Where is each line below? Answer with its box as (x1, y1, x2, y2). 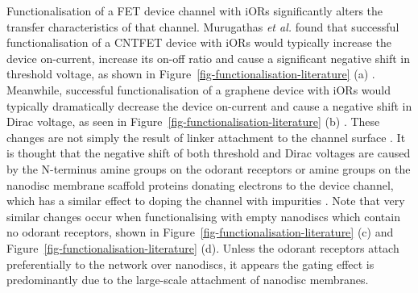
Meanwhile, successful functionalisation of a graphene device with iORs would (6, 81, 391, 98)
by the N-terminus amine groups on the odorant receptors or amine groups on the (6, 160, 411, 177)
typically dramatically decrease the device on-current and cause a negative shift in (6, 97, 412, 114)
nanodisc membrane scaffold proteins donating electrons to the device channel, (6, 176, 394, 193)
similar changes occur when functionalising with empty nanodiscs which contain (6, 207, 400, 224)
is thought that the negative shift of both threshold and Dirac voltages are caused (6, 144, 411, 161)
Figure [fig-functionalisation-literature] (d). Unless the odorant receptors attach (6, 239, 399, 256)
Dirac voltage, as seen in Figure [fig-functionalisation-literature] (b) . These (6, 113, 380, 130)
